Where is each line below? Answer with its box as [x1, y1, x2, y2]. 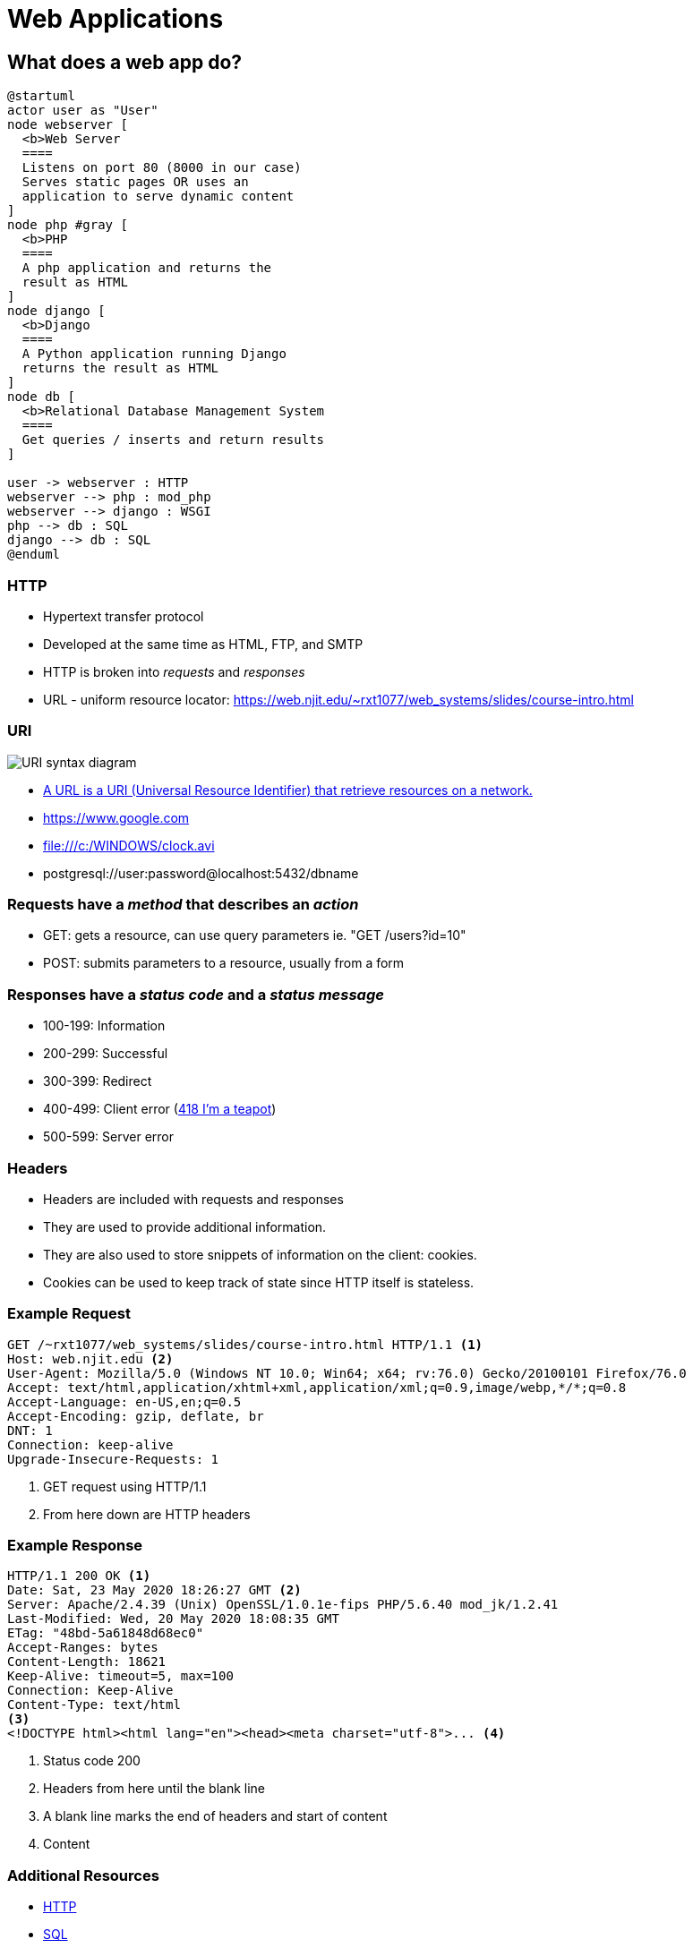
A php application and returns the [21, 261, 272, 276]
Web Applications [7, 4, 224, 34]
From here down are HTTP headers [43, 1506, 251, 1522]
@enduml [7, 547, 61, 562]
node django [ [7, 303, 106, 319]
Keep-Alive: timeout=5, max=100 [7, 1669, 234, 1684]
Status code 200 [43, 1753, 141, 1769]
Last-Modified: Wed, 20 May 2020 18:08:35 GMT [7, 1611, 339, 1627]
